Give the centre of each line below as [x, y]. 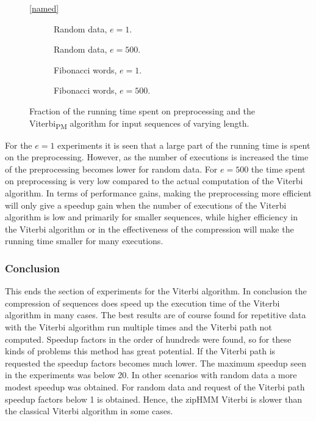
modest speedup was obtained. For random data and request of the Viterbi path [155, 387]
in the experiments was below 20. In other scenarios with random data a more [151, 375]
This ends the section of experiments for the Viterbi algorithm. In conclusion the [156, 291]
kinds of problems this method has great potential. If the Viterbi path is [140, 351]
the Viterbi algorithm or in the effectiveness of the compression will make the [149, 229]
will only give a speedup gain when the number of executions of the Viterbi [146, 205]
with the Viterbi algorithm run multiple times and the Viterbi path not [138, 327]
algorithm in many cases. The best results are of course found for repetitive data [156, 315]
